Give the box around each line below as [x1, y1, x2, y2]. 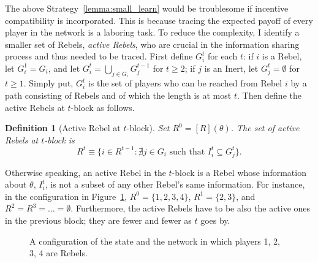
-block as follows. [70, 101, 135, 113]
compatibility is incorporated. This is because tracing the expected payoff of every [5, 13, 313, 26]
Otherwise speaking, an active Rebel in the [5, 166, 166, 178]
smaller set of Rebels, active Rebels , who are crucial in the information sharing [5, 37, 300, 50]
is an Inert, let [204, 61, 259, 74]
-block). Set [126, 121, 170, 134]
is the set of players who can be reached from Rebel [88, 77, 282, 90]
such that [169, 147, 205, 156]
